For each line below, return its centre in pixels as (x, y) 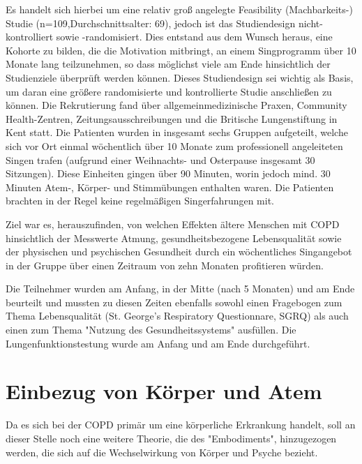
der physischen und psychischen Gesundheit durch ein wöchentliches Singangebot (179, 252)
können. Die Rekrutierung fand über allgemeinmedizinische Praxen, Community (176, 105)
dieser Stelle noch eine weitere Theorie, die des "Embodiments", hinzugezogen (171, 438)
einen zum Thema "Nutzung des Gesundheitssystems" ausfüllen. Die (151, 330)
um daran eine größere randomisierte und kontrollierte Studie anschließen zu (169, 91)
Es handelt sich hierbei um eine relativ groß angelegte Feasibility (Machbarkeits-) (179, 9)
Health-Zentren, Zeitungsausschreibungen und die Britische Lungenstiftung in (172, 118)
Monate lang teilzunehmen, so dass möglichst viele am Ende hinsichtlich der (168, 64)
